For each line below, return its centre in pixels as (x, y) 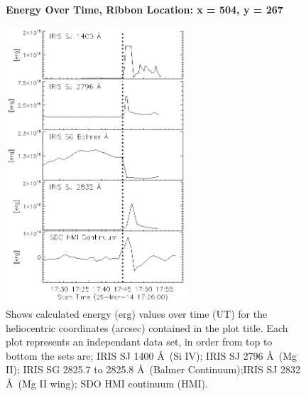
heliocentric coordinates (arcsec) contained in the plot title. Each (147, 327)
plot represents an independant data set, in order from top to (139, 342)
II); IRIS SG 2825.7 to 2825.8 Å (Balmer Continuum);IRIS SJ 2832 (153, 369)
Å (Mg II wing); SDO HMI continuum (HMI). (107, 383)
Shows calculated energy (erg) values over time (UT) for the (137, 314)
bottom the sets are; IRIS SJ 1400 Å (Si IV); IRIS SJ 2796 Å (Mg (152, 355)
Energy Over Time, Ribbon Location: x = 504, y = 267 (144, 9)
